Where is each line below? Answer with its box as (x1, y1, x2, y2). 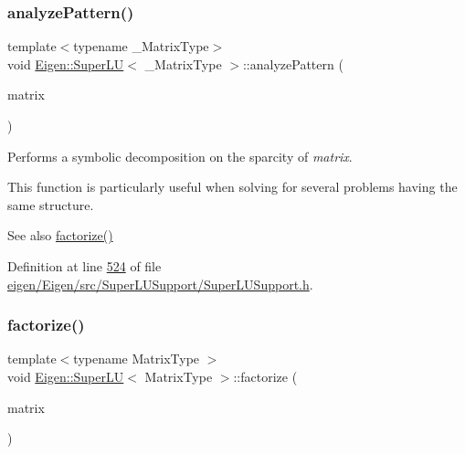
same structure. (7, 195, 94, 214)
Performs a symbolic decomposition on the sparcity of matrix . (7, 146, 353, 165)
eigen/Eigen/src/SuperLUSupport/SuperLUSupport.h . (7, 274, 313, 293)
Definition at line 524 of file (7, 256, 162, 275)
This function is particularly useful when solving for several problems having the (7, 177, 458, 196)
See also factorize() (7, 226, 113, 245)
